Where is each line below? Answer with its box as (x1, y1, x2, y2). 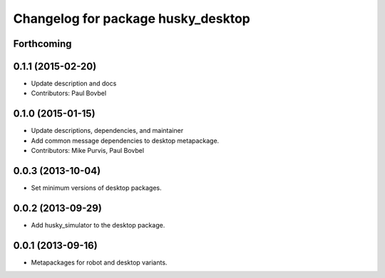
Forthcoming (13, 38, 72, 50)
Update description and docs (31, 79, 117, 88)
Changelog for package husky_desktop (13, 11, 251, 26)
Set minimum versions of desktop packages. (31, 183, 162, 192)
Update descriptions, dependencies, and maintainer (31, 127, 184, 135)
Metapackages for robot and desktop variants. (31, 258, 168, 267)
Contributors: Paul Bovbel (31, 89, 107, 97)
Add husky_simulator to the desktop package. (31, 220, 165, 229)
